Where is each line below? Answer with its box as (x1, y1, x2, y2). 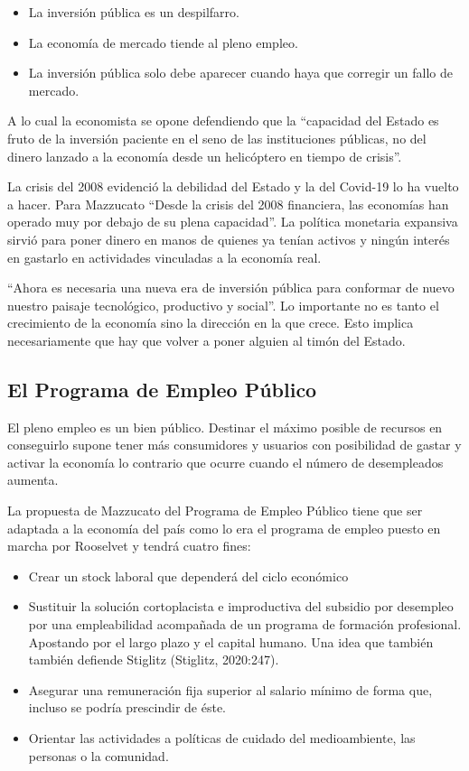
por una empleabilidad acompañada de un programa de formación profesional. (28, 615, 462, 634)
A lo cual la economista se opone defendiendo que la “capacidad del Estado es (7, 111, 439, 130)
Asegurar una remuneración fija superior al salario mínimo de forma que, (28, 680, 433, 699)
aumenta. (7, 470, 59, 489)
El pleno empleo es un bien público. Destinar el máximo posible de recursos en (7, 417, 443, 436)
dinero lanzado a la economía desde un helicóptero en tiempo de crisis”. (7, 146, 402, 165)
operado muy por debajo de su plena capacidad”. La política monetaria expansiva (7, 212, 458, 231)
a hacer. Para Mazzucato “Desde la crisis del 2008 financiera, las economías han (7, 194, 449, 213)
